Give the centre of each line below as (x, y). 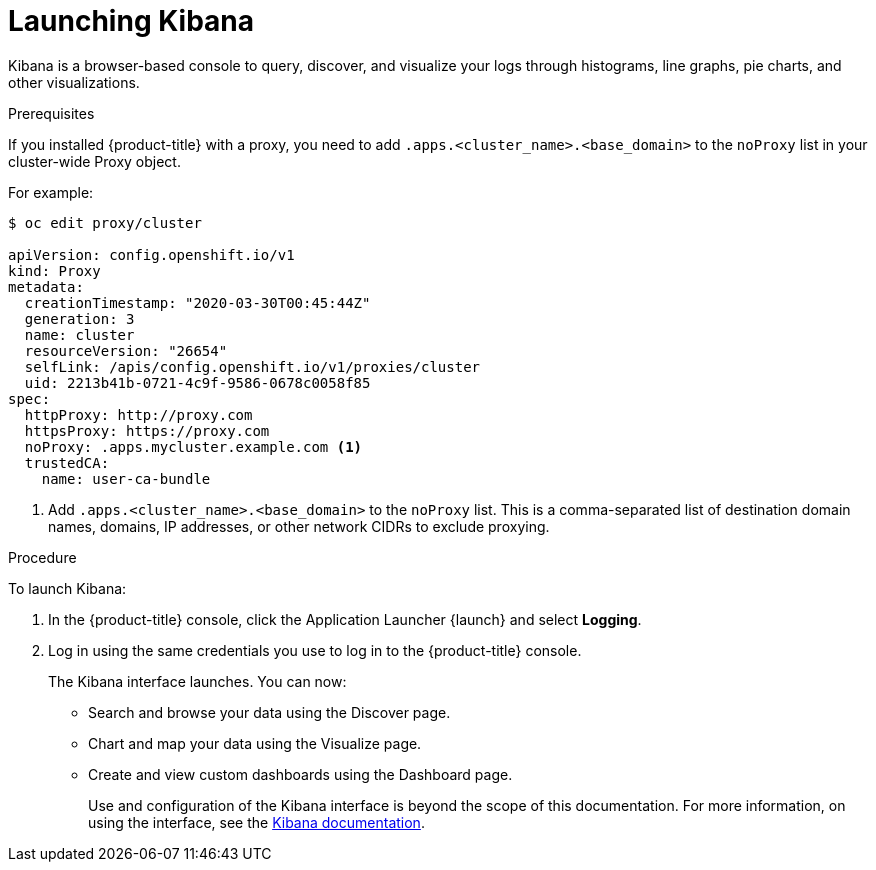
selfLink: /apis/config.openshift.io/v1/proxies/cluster (252, 366)
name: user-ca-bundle (126, 478)
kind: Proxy (54, 270)
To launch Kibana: (67, 588)
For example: (51, 192)
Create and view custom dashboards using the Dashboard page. (300, 774)
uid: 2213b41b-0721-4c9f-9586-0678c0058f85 (197, 382)
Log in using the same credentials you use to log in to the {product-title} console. (315, 650)
